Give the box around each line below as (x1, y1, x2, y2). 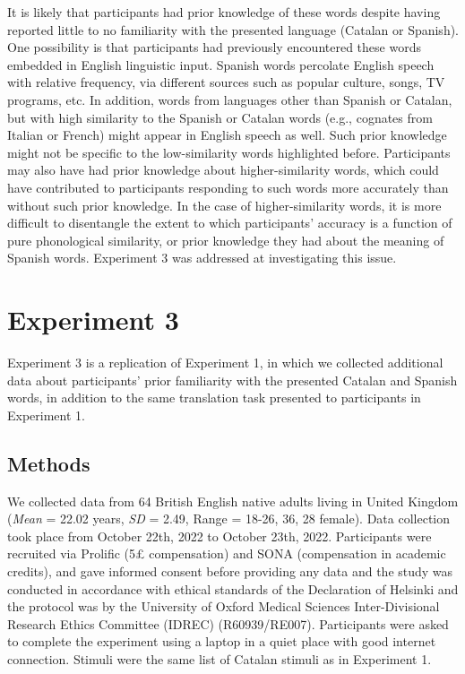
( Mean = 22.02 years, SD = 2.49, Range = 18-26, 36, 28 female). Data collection (7, 509, 451, 528)
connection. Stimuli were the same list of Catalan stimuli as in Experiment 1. (7, 649, 432, 668)
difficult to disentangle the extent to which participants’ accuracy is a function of (7, 213, 452, 232)
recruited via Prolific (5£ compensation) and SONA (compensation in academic (7, 544, 446, 563)
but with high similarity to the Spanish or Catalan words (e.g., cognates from (7, 108, 433, 126)
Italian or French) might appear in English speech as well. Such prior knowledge (7, 125, 447, 144)
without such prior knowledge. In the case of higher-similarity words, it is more (7, 195, 442, 214)
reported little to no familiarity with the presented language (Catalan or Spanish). (7, 20, 460, 39)
